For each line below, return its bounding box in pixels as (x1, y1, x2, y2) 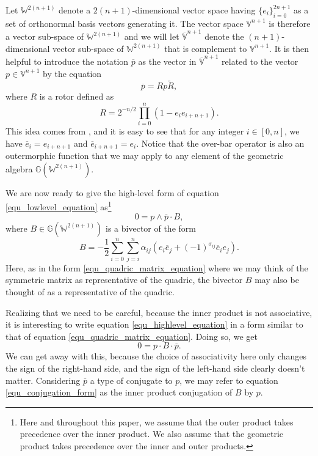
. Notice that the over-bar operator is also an (136, 136, 305, 149)
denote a (59, 4, 91, 16)
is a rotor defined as (39, 90, 114, 103)
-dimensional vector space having (132, 4, 256, 16)
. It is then (269, 42, 309, 54)
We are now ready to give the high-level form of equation (5, 186, 219, 199)
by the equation (43, 67, 102, 79)
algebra (5, 162, 33, 175)
